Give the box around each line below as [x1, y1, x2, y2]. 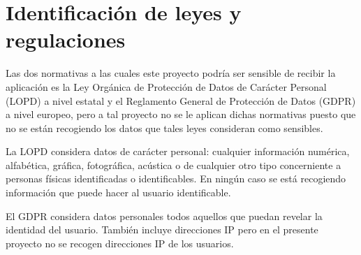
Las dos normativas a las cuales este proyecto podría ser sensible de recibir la [6, 66, 336, 80]
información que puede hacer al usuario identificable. [6, 185, 231, 200]
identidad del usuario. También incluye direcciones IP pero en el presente [6, 222, 318, 237]
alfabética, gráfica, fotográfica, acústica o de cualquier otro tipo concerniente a [6, 157, 341, 172]
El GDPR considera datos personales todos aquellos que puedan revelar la [6, 208, 323, 223]
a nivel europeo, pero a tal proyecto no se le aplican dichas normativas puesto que [6, 107, 356, 122]
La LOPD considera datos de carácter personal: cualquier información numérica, [6, 144, 350, 159]
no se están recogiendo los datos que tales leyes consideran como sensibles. [6, 120, 323, 135]
